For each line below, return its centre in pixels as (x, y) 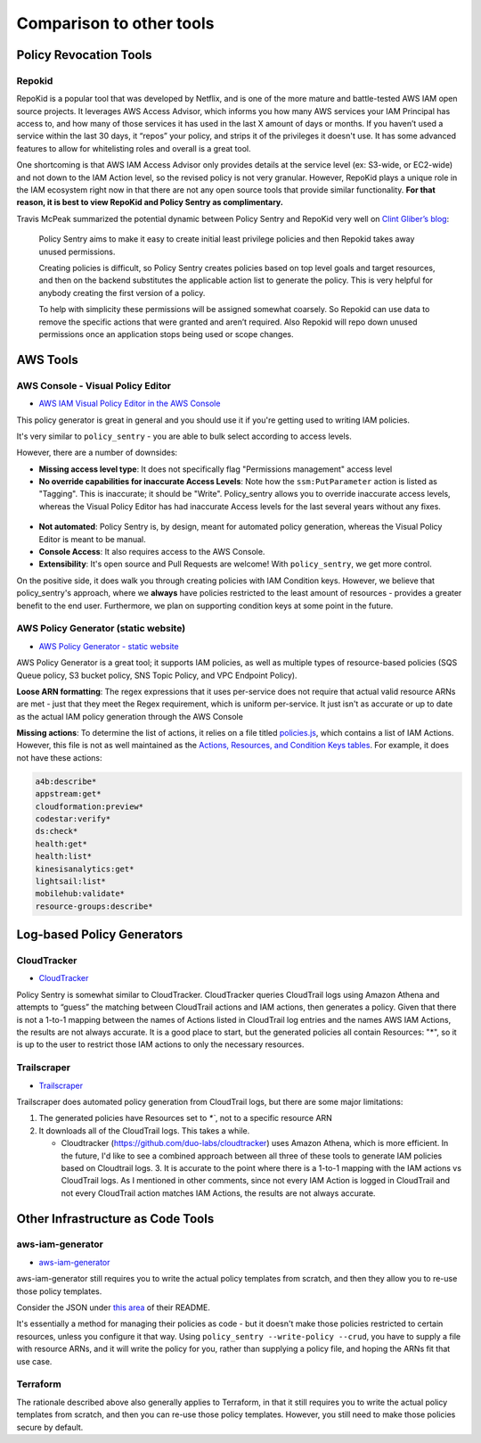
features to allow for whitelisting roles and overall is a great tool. (134, 148)
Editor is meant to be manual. (92, 539)
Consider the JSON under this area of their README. (114, 1307)
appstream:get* (68, 794)
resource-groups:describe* (94, 906)
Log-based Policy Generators (100, 935)
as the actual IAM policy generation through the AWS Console (130, 716)
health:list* (64, 857)
